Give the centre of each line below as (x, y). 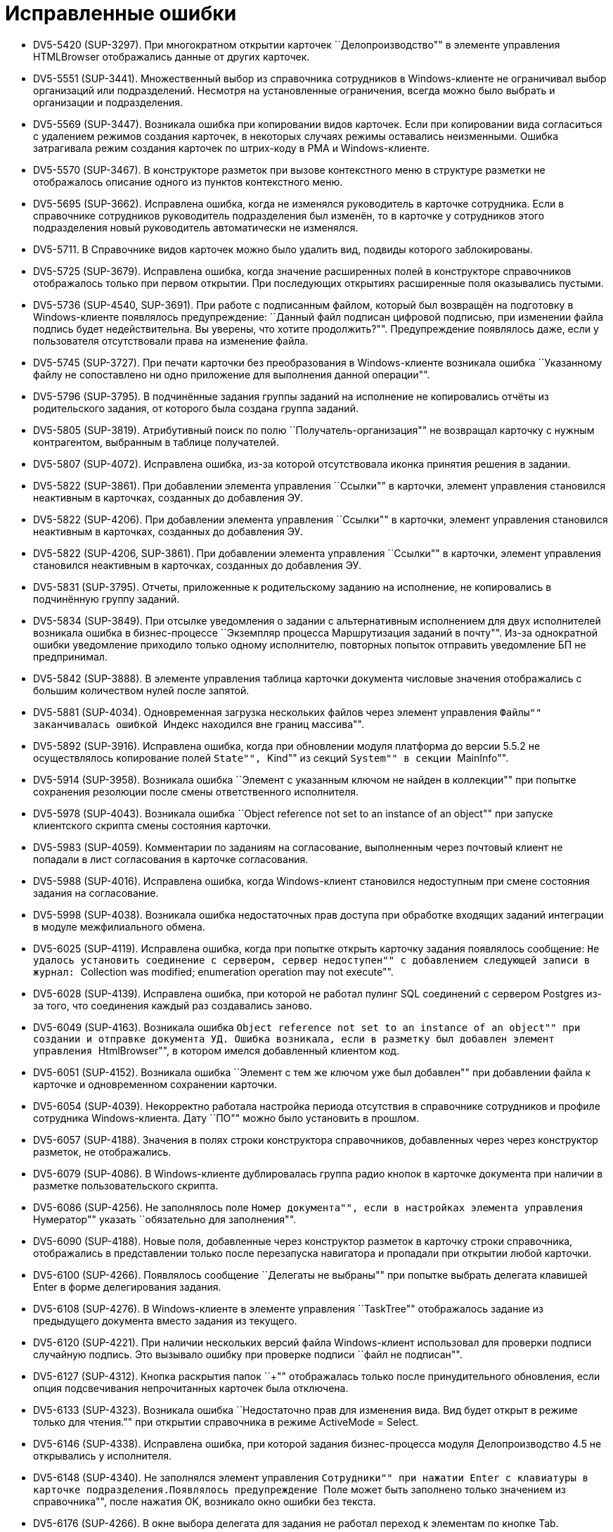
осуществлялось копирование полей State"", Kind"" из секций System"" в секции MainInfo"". (271, 758)
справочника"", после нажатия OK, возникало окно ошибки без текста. (205, 1501)
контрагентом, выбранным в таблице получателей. (156, 442)
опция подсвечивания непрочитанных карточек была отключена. (191, 1388)
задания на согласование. (96, 893)
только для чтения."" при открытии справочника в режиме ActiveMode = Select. (226, 1422)
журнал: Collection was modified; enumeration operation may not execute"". (213, 971)
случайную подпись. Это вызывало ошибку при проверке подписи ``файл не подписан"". (248, 1354)
